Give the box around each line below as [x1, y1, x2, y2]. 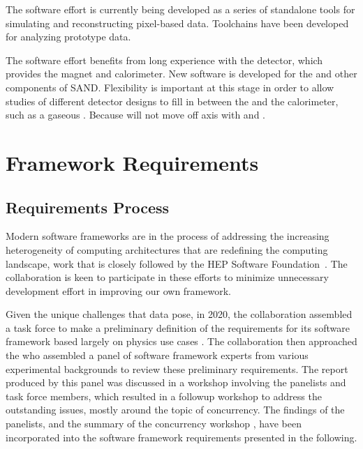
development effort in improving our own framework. [6, 283, 231, 298]
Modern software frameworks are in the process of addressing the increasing [6, 229, 329, 243]
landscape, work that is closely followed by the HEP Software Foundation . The [6, 256, 348, 271]
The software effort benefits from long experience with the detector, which [6, 52, 323, 67]
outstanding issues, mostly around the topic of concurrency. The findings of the [6, 402, 345, 417]
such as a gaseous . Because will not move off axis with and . [6, 107, 265, 122]
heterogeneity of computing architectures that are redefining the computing [6, 242, 328, 257]
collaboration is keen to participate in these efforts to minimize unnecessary [6, 270, 329, 284]
